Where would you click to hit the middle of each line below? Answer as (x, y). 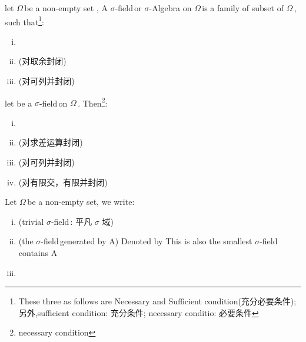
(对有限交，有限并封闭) (63, 182)
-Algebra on (170, 8)
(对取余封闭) (42, 61)
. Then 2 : (93, 102)
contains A (38, 253)
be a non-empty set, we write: (81, 202)
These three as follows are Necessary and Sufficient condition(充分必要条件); (157, 301)
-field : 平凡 (71, 221)
